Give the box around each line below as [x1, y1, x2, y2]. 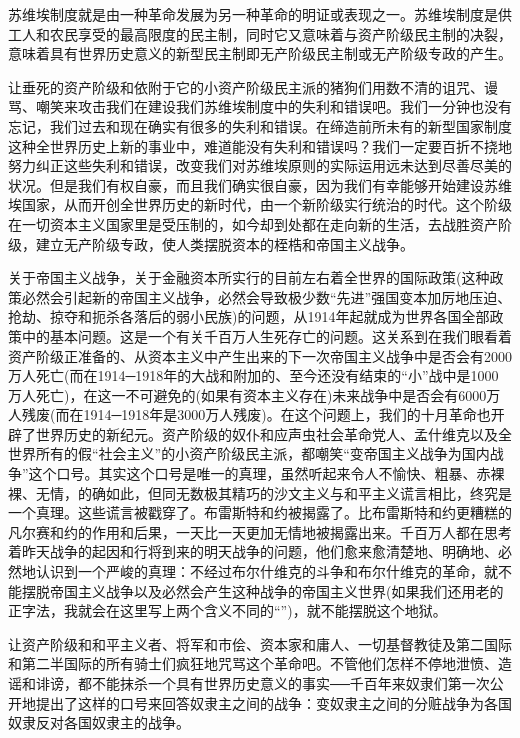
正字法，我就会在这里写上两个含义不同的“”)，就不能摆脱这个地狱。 [8, 600, 447, 621]
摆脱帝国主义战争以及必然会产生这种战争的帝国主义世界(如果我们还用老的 [21, 580, 504, 601]
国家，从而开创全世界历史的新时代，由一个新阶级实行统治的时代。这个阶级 [21, 194, 512, 215]
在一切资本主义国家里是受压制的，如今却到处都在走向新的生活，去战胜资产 [8, 213, 498, 234]
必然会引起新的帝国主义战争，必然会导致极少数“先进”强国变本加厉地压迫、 [21, 286, 512, 307]
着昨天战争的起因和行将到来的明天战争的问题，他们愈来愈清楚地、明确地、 [8, 541, 498, 562]
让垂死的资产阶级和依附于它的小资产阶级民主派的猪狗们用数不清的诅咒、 [8, 76, 484, 97]
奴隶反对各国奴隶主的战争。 [8, 712, 190, 733]
